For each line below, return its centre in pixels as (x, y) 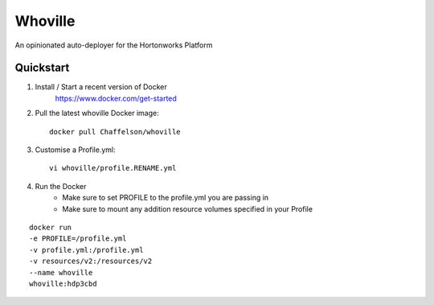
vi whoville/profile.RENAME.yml (113, 168)
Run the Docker (61, 186)
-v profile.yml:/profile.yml (86, 250)
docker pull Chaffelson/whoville (115, 132)
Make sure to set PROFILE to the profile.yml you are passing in (166, 198)
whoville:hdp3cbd (63, 283)
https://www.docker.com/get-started (116, 98)
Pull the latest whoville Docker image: (97, 113)
